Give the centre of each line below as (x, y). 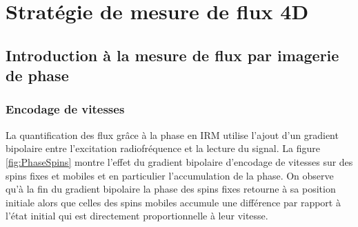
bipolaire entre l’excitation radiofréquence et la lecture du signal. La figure (163, 148)
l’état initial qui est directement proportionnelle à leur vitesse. (137, 216)
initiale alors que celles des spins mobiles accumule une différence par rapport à (173, 202)
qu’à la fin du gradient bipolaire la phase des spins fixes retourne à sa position (171, 189)
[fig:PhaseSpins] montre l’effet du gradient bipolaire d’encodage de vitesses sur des (179, 161)
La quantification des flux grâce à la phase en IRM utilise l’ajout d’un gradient (172, 134)
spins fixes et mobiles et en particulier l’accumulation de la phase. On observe (170, 175)
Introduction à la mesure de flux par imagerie (172, 55)
